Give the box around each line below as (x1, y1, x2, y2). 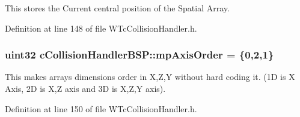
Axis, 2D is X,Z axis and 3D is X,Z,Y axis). (5, 82, 166, 94)
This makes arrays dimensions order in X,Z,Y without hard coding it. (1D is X (5, 70, 295, 83)
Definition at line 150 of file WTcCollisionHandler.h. (5, 102, 197, 115)
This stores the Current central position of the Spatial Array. (5, 2, 230, 14)
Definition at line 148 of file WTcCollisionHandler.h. (5, 21, 197, 34)
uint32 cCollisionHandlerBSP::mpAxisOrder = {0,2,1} (5, 47, 274, 62)
